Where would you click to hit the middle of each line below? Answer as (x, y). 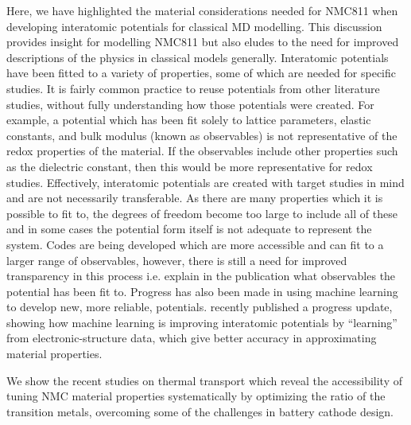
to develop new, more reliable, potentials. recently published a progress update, (200, 307)
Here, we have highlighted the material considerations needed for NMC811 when (202, 10)
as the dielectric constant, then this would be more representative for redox (190, 166)
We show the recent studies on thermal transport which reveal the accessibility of (205, 380)
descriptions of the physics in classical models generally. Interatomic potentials (198, 57)
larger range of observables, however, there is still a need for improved (177, 260)
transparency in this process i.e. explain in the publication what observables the (201, 276)
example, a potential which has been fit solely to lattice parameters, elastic (189, 120)
